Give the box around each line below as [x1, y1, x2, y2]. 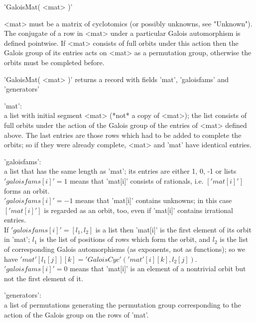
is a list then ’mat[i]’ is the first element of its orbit [95, 224, 252, 234]
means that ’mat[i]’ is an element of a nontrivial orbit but [70, 263, 246, 274]
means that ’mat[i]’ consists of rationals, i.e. [70, 175, 204, 186]
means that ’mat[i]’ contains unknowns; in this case [75, 195, 232, 206]
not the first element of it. [4, 273, 83, 283]
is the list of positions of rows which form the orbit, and [39, 234, 211, 244]
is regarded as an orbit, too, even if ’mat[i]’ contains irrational [44, 205, 233, 215]
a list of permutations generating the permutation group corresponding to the [4, 300, 241, 310]
